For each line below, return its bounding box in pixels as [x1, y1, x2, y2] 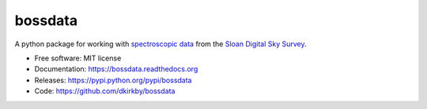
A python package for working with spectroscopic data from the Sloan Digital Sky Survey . [14, 39, 307, 49]
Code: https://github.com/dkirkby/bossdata [34, 86, 176, 96]
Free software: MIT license [34, 53, 122, 63]
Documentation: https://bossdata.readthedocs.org [34, 64, 198, 74]
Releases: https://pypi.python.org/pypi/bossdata [34, 75, 192, 85]
